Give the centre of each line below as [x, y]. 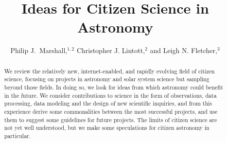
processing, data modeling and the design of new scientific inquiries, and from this [108, 103]
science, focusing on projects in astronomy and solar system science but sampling [107, 79]
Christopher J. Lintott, [111, 50]
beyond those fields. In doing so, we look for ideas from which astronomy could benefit [113, 87]
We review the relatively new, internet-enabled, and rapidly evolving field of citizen [109, 71]
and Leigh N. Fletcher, [183, 50]
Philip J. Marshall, [39, 50]
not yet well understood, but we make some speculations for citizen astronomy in [107, 128]
